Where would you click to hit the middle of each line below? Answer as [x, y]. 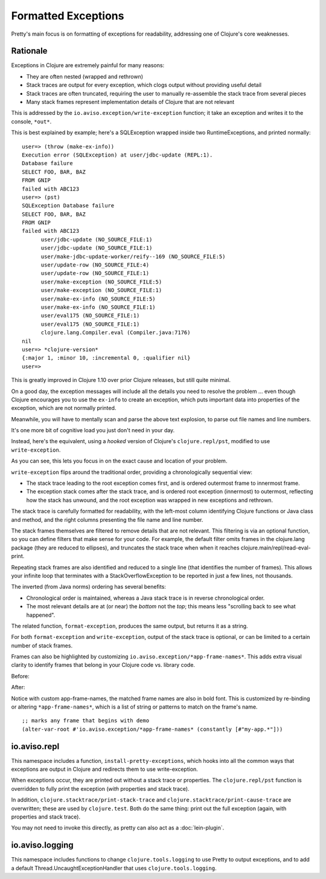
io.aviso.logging [42, 845]
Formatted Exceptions [68, 16]
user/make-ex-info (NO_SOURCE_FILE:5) [98, 299]
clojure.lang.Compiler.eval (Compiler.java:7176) [116, 333]
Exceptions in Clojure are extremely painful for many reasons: [88, 65]
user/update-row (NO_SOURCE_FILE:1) [95, 273]
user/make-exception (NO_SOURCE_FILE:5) [101, 282]
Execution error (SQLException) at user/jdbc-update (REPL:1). [117, 155]
